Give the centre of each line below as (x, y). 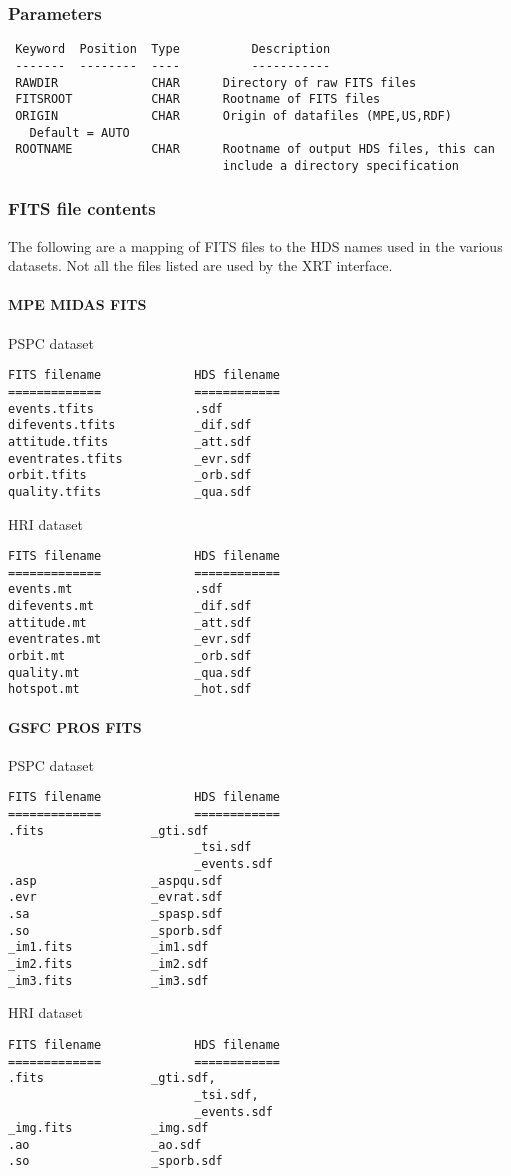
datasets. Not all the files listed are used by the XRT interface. (200, 265)
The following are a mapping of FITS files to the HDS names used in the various (255, 245)
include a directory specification (341, 165)
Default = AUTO (79, 132)
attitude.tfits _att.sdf (130, 441)
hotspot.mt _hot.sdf (130, 689)
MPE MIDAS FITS (77, 304)
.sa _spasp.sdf (115, 914)
